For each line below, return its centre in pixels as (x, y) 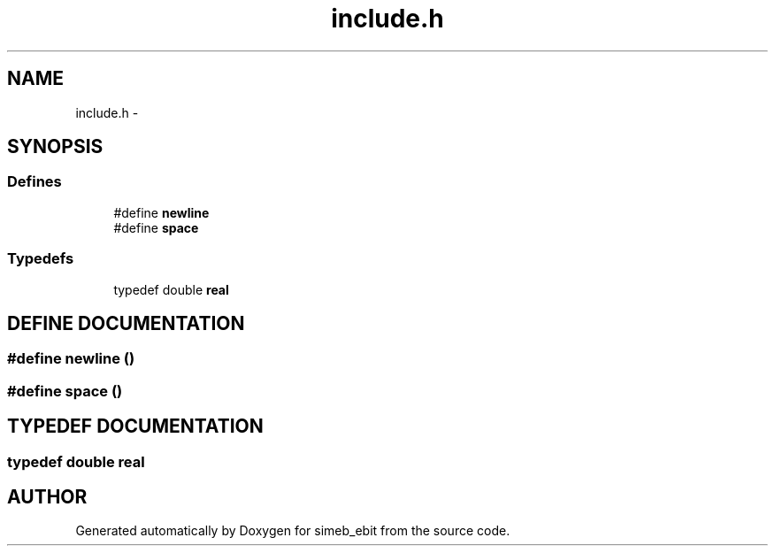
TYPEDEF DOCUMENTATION (135, 426)
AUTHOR (47, 497)
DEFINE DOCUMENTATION (126, 323)
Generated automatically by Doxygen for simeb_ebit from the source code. (293, 531)
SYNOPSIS (55, 147)
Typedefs (41, 259)
